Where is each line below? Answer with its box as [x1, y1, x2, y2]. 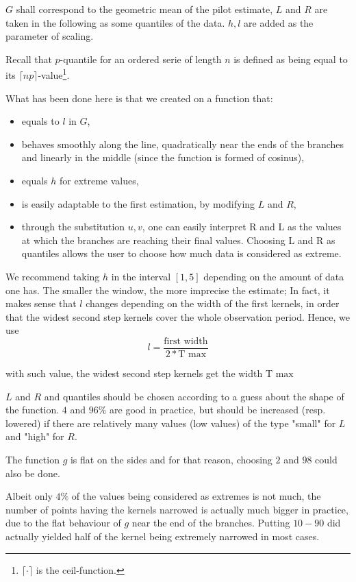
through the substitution [21, 219, 125, 234]
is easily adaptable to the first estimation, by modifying [21, 196, 255, 210]
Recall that [5, 51, 52, 66]
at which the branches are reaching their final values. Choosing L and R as [21, 232, 335, 247]
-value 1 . [38, 66, 70, 82]
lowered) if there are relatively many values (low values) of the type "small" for [5, 415, 336, 430]
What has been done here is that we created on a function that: [5, 90, 273, 105]
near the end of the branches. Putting [131, 516, 290, 530]
